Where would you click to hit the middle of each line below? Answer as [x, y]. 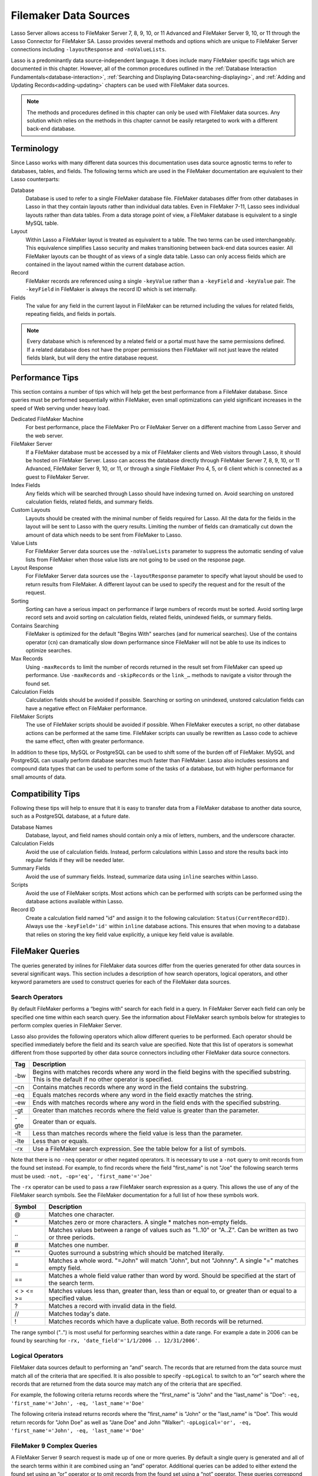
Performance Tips [45, 378]
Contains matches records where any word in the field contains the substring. [140, 1087]
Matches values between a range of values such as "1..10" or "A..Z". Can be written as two [173, 1230]
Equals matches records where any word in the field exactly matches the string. [143, 1095]
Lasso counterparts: [35, 179]
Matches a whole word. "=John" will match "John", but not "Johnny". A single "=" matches [173, 1261]
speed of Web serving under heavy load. [60, 408]
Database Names [32, 827]
